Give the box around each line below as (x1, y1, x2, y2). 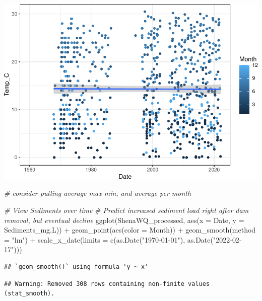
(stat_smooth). (4, 290, 55, 297)
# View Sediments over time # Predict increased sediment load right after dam (4, 204, 249, 215)
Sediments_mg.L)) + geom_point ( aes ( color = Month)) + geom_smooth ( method (4, 224, 256, 235)
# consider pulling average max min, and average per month (4, 188, 191, 198)
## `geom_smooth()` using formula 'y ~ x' (4, 263, 149, 270)
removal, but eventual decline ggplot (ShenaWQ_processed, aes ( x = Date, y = (4, 214, 244, 225)
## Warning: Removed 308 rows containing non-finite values (4, 280, 210, 287)
